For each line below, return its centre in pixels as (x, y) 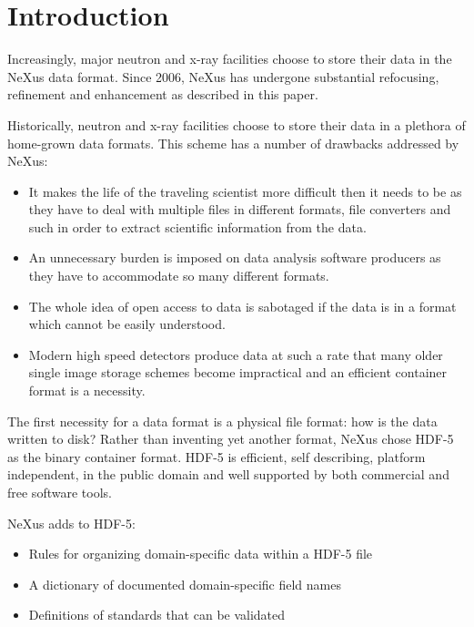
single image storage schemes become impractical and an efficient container (238, 372)
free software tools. (60, 492)
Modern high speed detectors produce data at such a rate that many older (236, 354)
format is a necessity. (87, 391)
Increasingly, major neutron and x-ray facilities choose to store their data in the (230, 59)
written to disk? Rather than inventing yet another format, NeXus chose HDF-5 (231, 439)
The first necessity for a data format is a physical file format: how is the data (222, 421)
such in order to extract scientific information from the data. (197, 226)
